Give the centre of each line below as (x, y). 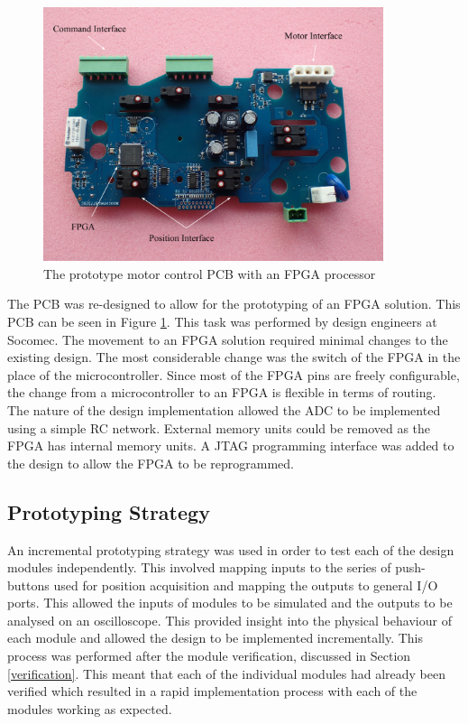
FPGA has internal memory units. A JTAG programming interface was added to (231, 446)
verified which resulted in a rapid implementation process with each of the (212, 691)
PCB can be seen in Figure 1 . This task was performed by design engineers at (222, 321)
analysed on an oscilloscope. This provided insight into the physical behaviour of (229, 620)
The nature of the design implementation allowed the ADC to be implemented (224, 409)
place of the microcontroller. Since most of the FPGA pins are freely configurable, (234, 374)
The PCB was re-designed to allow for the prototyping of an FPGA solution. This (234, 304)
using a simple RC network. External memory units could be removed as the (219, 427)
